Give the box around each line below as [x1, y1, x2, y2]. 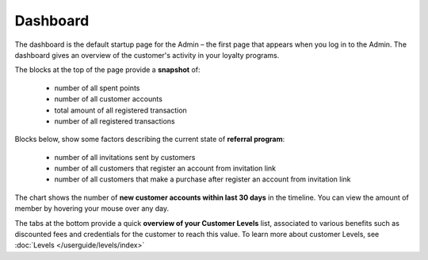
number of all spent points [54, 83, 140, 93]
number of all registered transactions [54, 116, 175, 126]
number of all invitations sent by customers [54, 152, 196, 162]
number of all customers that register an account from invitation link [54, 163, 277, 174]
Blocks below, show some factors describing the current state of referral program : [14, 135, 285, 144]
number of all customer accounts [54, 94, 162, 104]
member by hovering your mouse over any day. [14, 204, 170, 213]
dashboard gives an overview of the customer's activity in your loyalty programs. [14, 50, 280, 59]
